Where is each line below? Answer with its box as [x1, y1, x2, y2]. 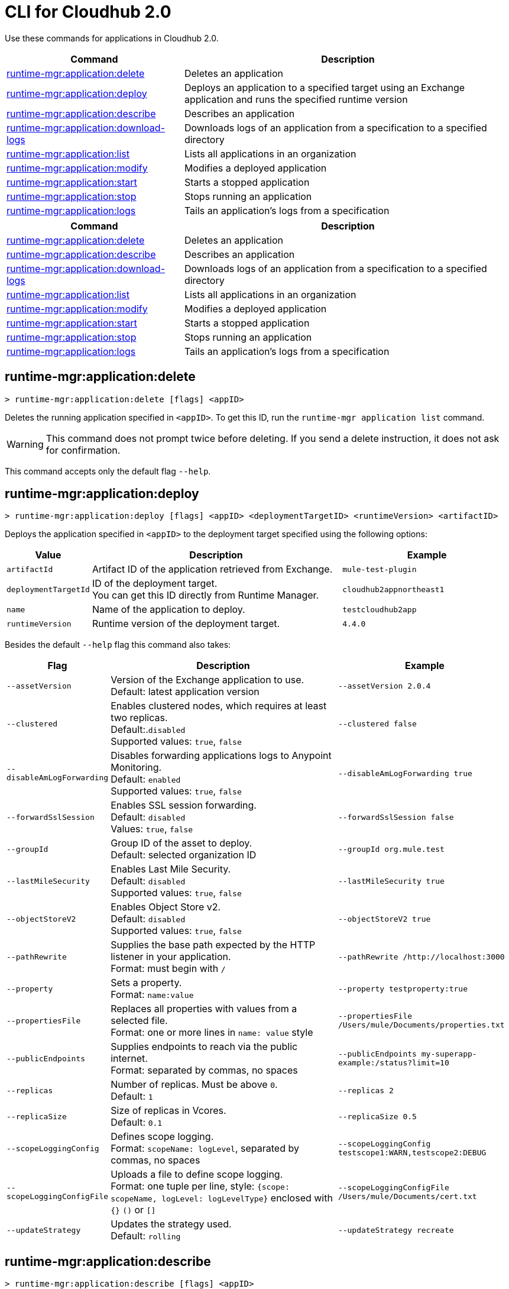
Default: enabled [111, 773, 181, 786]
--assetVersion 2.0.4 [338, 681, 431, 690]
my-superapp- [421, 1049, 477, 1059]
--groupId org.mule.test [338, 844, 445, 854]
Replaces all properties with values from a [111, 1003, 297, 1015]
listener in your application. [111, 951, 231, 963]
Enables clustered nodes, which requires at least [111, 700, 327, 712]
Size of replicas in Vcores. [111, 1104, 226, 1117]
